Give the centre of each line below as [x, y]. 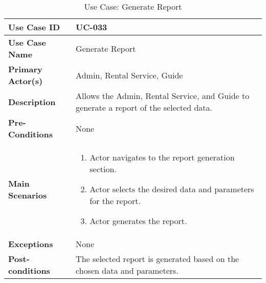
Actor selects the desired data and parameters [172, 189]
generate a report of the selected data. [144, 107]
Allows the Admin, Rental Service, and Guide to [163, 96]
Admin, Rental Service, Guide [129, 75]
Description [32, 102]
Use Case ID [34, 27]
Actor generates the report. [138, 221]
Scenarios [28, 195]
